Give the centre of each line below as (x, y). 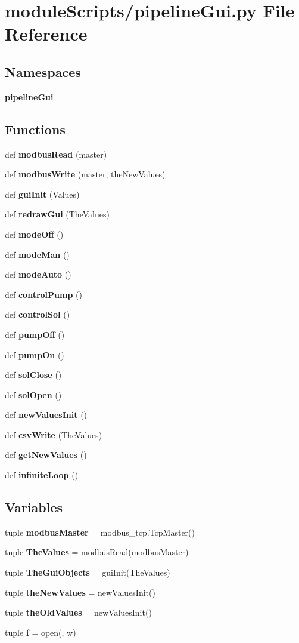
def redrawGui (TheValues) (57, 214)
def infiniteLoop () (42, 475)
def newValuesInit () (46, 415)
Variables (34, 507)
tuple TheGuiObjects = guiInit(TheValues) (88, 572)
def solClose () (33, 375)
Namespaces (43, 71)
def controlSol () (38, 314)
